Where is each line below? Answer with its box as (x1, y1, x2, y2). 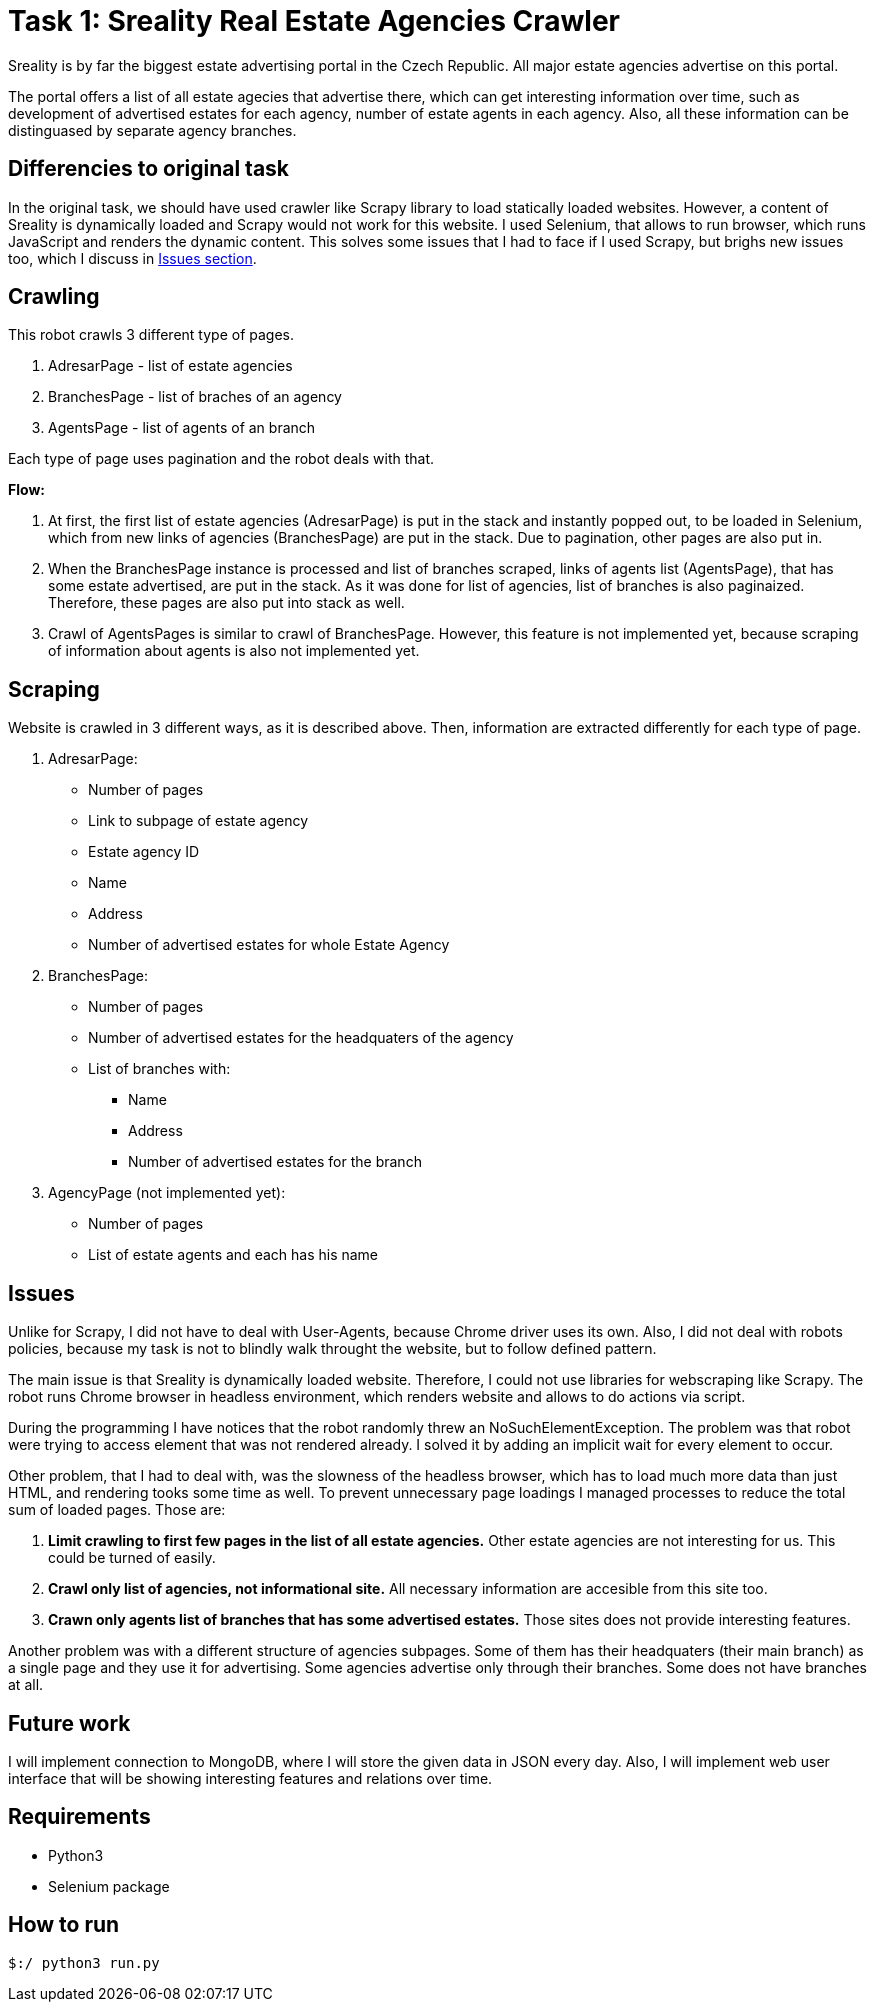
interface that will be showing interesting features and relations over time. (8, 1769, 493, 1787)
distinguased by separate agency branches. (8, 121, 297, 139)
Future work (8, 1710, 131, 1736)
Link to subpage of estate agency (88, 812, 309, 830)
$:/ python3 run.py (8, 1954, 160, 1971)
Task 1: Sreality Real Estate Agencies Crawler (8, 4, 620, 38)
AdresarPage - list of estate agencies (48, 357, 293, 375)
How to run (8, 1912, 120, 1938)
